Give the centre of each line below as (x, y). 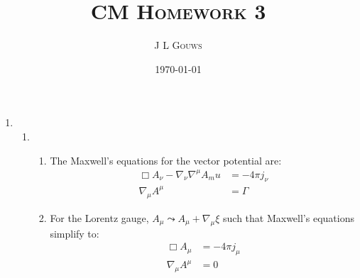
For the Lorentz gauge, (99, 217)
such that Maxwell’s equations (289, 217)
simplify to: (75, 233)
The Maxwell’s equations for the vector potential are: (166, 160)
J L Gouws (178, 45)
